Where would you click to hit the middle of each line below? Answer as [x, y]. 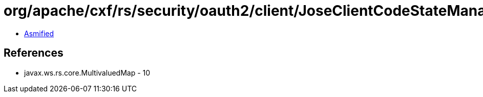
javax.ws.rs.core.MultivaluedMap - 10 [87, 72]
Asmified [39, 33]
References [34, 53]
